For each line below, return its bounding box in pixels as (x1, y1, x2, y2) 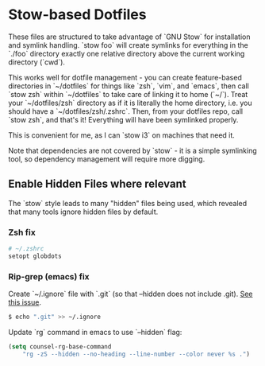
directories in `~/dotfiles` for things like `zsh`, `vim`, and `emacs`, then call (8, 81, 250, 91)
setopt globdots (8, 252, 62, 260)
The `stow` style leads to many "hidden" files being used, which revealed (8, 198, 248, 208)
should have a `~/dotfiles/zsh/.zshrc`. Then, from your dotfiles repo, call (8, 106, 244, 116)
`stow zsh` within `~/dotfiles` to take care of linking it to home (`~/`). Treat (8, 89, 248, 99)
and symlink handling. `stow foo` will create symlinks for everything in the (8, 40, 248, 49)
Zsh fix (8, 227, 36, 238)
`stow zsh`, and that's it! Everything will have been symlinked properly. (8, 115, 239, 124)
